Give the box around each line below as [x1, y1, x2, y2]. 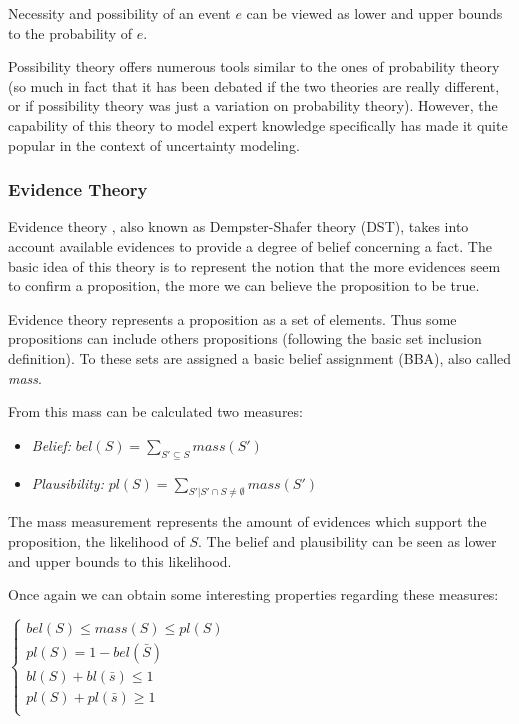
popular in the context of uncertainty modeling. [8, 134, 300, 155]
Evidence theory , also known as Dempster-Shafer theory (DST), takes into [8, 216, 469, 237]
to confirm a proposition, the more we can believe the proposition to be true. [8, 275, 480, 296]
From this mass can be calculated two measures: [8, 401, 303, 422]
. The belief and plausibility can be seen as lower [197, 530, 497, 551]
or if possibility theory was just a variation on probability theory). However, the [8, 95, 498, 116]
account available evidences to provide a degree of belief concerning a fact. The [8, 235, 492, 256]
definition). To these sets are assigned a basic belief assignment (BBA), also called [8, 347, 512, 368]
